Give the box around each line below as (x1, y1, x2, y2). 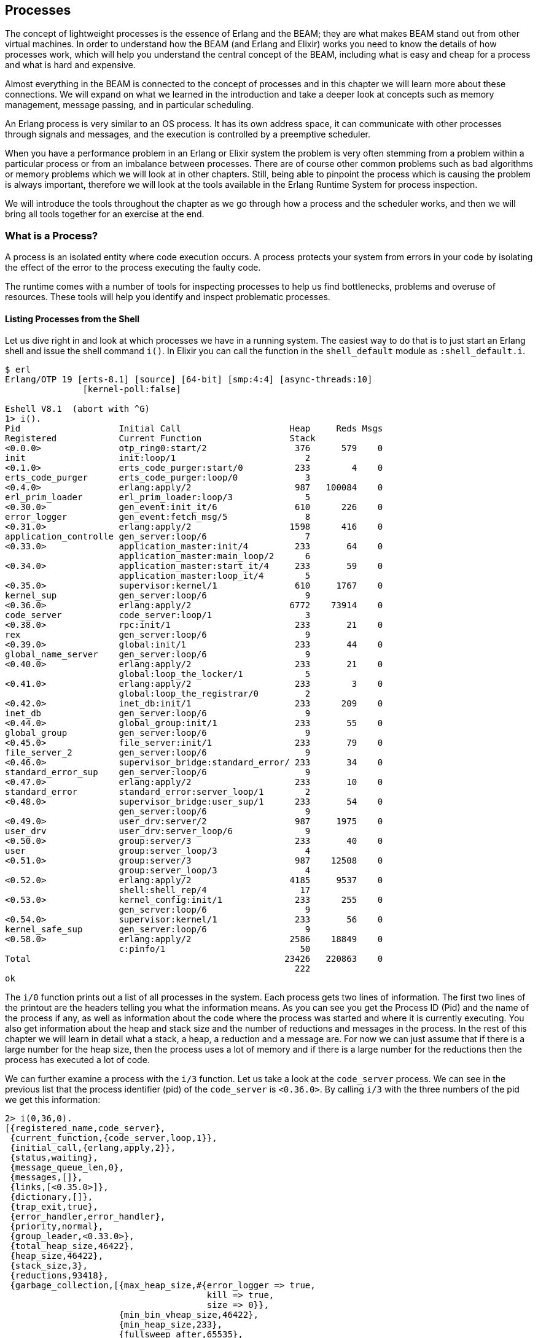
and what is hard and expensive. (5, 60, 136, 71)
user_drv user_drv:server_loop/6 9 (5, 826, 311, 837)
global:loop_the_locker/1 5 (119, 669, 311, 679)
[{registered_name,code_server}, (5, 1123, 166, 1134)
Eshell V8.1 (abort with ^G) (5, 404, 150, 414)
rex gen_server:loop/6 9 (5, 630, 311, 640)
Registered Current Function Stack (5, 433, 316, 444)
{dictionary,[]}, (10, 1192, 93, 1202)
